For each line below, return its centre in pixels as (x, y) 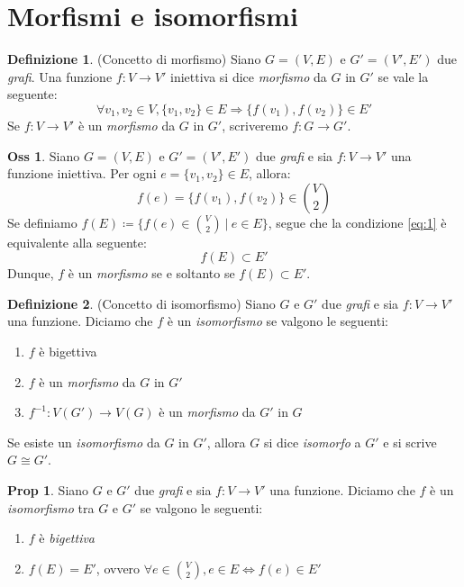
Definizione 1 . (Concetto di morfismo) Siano (134, 59)
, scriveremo (255, 125)
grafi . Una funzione (60, 76)
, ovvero (118, 568)
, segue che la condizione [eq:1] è (357, 222)
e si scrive (410, 442)
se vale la (403, 76)
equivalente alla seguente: (77, 242)
